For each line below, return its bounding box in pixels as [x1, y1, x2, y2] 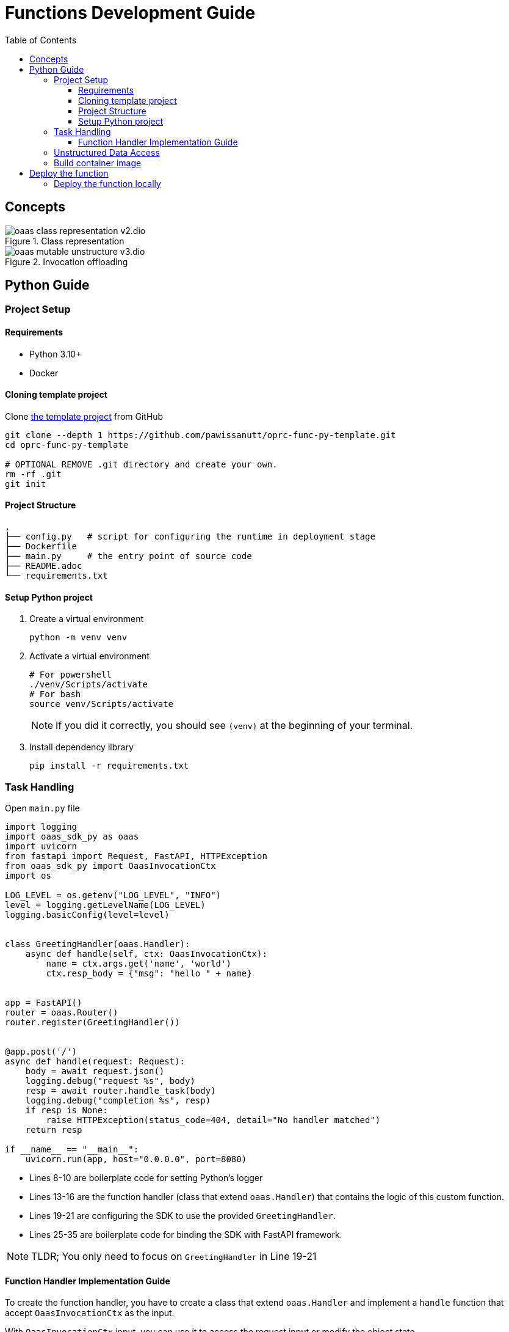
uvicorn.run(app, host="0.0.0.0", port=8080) [25, 1154, 247, 1165]
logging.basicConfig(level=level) [5, 910, 170, 920]
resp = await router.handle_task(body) [25, 1086, 216, 1096]
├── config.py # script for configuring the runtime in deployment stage [5, 532, 375, 542]
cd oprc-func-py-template [5, 439, 129, 450]
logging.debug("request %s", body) [25, 1076, 195, 1086]
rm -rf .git [5, 469, 62, 479]
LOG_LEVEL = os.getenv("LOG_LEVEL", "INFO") [5, 890, 222, 901]
